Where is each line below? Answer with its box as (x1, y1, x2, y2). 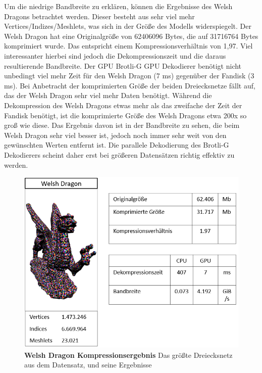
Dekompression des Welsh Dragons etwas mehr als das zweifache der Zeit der (4, 100, 242, 110)
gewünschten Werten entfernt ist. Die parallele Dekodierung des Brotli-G (4, 139, 229, 150)
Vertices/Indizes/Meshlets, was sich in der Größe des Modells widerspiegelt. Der (4, 21, 251, 31)
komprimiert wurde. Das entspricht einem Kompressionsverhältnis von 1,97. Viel (4, 40, 253, 51)
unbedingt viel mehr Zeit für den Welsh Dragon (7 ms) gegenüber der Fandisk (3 (4, 70, 254, 81)
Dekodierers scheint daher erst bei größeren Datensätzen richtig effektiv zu (4, 149, 235, 160)
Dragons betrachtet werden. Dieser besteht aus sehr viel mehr (4, 11, 195, 21)
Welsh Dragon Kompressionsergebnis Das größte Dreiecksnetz (24, 349, 233, 360)
